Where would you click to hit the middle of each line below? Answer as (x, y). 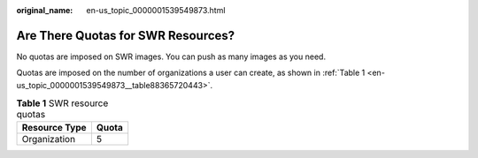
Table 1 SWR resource (62, 103)
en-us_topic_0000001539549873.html (156, 10)
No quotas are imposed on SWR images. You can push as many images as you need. (171, 56)
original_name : (45, 10)
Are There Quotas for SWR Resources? (126, 35)
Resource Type (54, 128)
